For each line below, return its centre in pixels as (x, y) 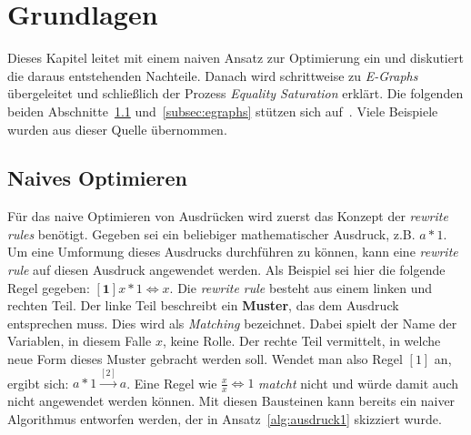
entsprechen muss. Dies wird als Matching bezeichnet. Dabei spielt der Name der (232, 323)
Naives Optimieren (98, 178)
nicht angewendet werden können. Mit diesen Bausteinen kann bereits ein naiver (231, 401)
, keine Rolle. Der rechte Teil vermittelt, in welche (301, 341)
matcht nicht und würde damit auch (359, 383)
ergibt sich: (38, 383)
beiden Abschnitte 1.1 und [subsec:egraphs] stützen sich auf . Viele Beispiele (223, 111)
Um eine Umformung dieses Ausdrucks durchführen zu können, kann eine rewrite (233, 252)
